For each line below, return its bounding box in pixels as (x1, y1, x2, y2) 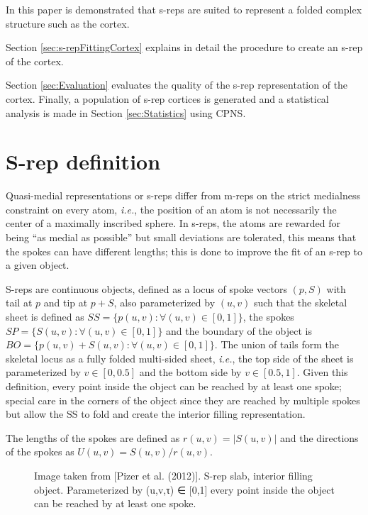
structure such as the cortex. (6, 16, 130, 31)
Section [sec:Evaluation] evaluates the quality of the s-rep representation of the (6, 77, 348, 92)
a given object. (6, 257, 69, 272)
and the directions (280, 430, 359, 445)
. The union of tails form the (214, 337, 339, 352)
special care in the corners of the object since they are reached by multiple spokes (6, 392, 360, 407)
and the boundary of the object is (166, 323, 312, 338)
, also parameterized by (113, 295, 216, 310)
